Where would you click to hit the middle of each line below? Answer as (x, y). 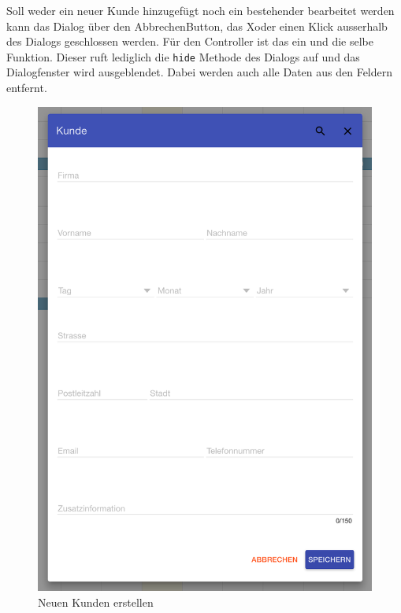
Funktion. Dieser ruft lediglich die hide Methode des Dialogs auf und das (183, 56)
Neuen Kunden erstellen (96, 602)
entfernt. (27, 88)
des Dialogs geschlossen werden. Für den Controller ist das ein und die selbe (190, 41)
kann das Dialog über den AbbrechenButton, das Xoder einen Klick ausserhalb (197, 26)
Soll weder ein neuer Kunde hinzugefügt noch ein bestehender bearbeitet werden (200, 10)
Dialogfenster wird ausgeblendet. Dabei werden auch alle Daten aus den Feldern (200, 72)
